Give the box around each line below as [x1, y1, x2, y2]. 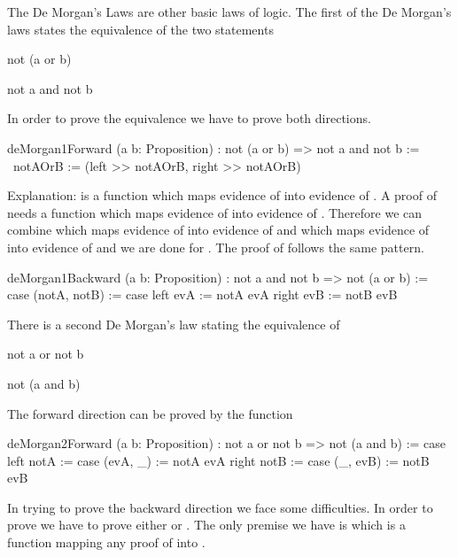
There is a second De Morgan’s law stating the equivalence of [7, 314, 340, 333]
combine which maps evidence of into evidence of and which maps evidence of [7, 220, 430, 239]
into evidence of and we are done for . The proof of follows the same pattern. [7, 237, 424, 256]
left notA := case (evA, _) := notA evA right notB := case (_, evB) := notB [7, 451, 430, 469]
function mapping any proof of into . [7, 533, 206, 552]
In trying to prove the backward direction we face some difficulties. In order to [7, 498, 433, 516]
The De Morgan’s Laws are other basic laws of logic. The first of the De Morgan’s [7, 3, 452, 20]
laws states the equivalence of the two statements [7, 19, 274, 38]
